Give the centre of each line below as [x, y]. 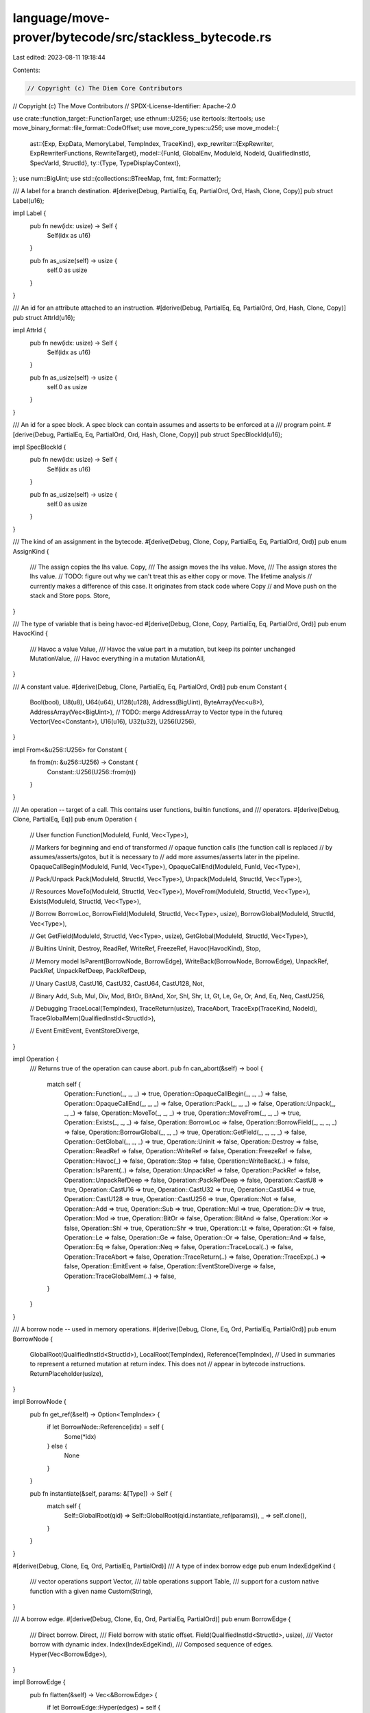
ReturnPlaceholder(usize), [66, 1373]
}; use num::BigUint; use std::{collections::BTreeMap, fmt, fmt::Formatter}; [117, 179]
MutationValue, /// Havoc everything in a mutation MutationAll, [118, 658]
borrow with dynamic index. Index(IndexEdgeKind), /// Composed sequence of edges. [151, 1644]
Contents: [26, 70]
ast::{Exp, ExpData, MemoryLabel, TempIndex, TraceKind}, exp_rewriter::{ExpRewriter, [152, 143]
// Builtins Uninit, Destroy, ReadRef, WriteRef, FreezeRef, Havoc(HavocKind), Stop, [145, 948]
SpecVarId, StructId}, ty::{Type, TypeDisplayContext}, [105, 163]
